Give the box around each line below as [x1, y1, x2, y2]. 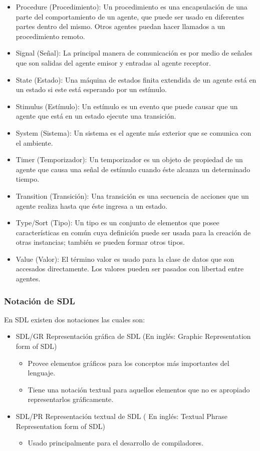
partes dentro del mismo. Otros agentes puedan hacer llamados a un [16, 21, 225, 32]
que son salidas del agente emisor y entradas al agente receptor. [16, 57, 211, 68]
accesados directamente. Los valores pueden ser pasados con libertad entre [16, 263, 244, 274]
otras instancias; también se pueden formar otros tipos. [16, 237, 185, 247]
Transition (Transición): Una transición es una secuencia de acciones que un [16, 190, 249, 201]
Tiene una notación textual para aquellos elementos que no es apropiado [28, 384, 250, 394]
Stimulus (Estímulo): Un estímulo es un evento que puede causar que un [16, 101, 238, 111]
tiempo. [16, 174, 40, 184]
